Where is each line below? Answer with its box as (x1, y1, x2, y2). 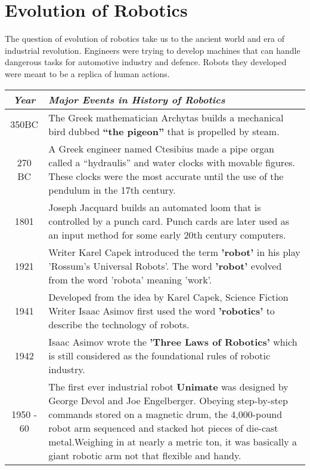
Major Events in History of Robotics (48, 92, 225, 106)
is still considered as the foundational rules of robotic (48, 348, 270, 362)
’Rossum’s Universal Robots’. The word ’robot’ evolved (48, 258, 282, 273)
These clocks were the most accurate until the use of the (48, 169, 284, 183)
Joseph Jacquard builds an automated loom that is (48, 200, 261, 214)
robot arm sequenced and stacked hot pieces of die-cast (48, 420, 278, 435)
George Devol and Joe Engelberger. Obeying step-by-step (48, 393, 288, 407)
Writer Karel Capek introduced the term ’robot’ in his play (48, 245, 300, 259)
